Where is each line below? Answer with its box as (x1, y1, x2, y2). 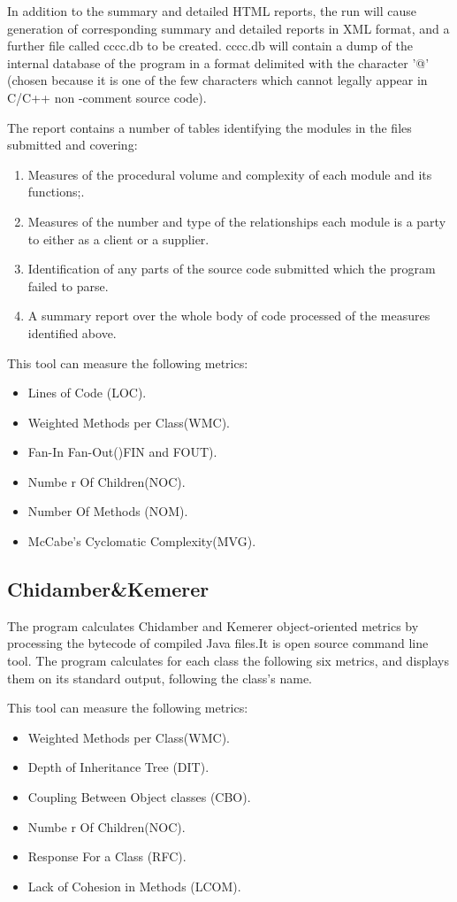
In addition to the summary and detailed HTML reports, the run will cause (7, 2, 416, 19)
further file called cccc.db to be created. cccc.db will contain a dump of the (7, 36, 413, 55)
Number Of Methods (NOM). (27, 502, 188, 520)
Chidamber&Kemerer (7, 575, 209, 603)
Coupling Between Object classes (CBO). (27, 788, 251, 806)
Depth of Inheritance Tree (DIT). (27, 758, 209, 776)
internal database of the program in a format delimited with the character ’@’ (7, 53, 430, 72)
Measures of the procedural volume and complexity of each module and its (27, 165, 432, 183)
